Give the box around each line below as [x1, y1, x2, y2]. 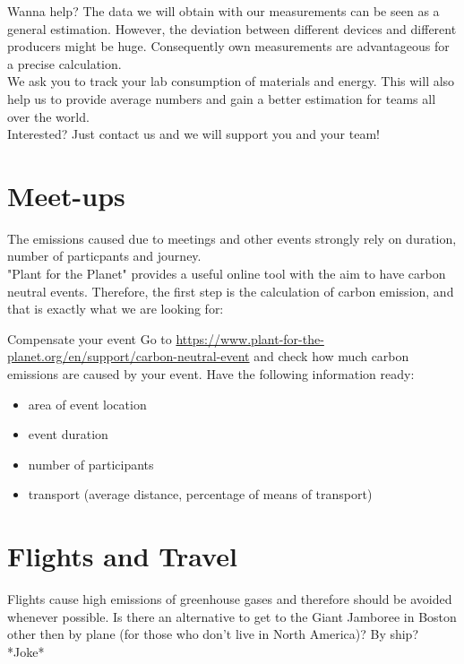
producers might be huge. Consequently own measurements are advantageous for [7, 37, 450, 56]
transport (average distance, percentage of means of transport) [28, 485, 373, 504]
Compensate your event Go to [7, 329, 172, 348]
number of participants [28, 454, 154, 473]
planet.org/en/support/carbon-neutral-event [7, 347, 250, 366]
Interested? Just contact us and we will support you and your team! [7, 125, 380, 143]
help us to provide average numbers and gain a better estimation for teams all [7, 89, 436, 108]
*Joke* [7, 642, 45, 660]
